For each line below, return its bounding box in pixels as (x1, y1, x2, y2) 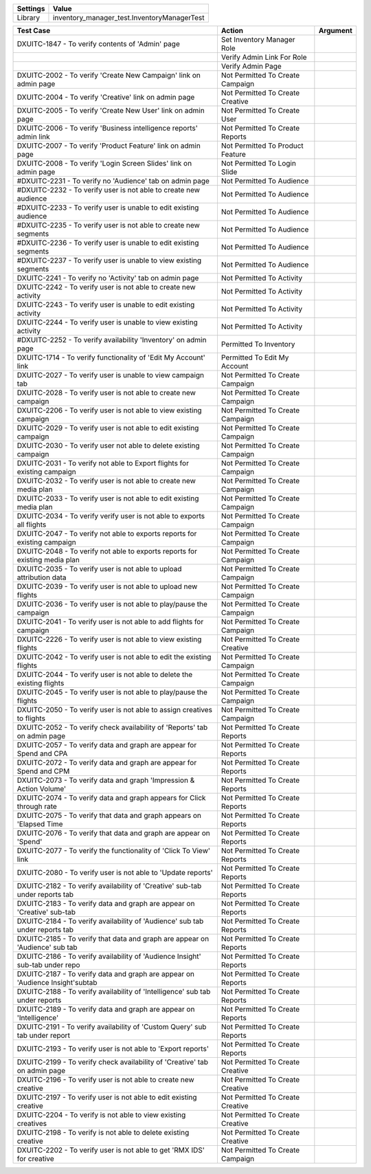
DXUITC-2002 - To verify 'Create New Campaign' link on (16, 71, 201, 80)
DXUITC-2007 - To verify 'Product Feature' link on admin (16, 141, 201, 151)
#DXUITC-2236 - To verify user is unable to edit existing (16, 238, 199, 247)
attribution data (16, 573, 67, 582)
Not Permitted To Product (221, 141, 304, 151)
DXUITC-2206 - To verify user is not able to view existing (16, 406, 202, 415)
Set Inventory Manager (221, 35, 295, 44)
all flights (16, 520, 47, 529)
